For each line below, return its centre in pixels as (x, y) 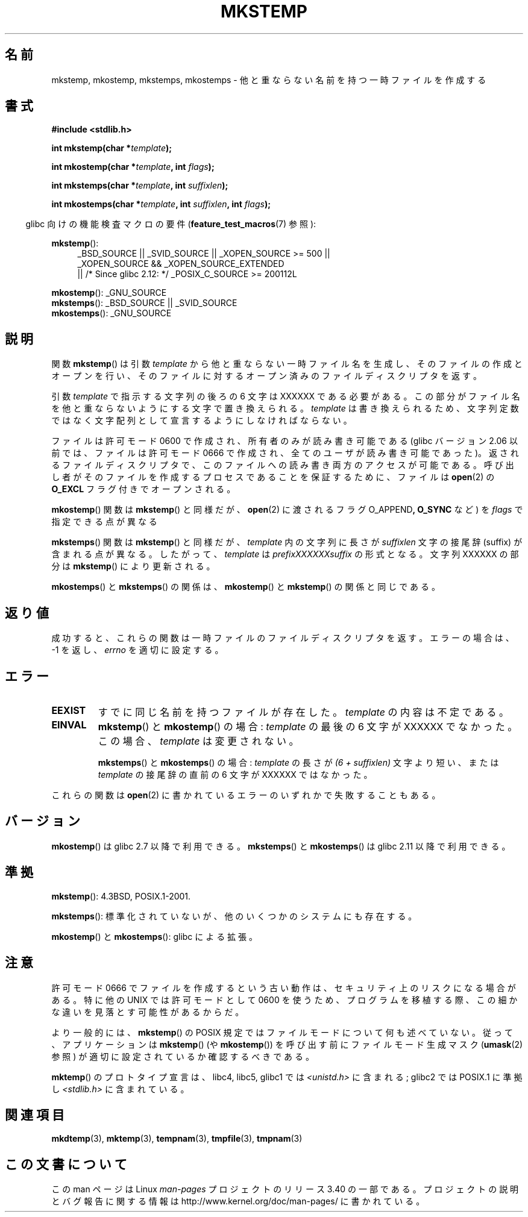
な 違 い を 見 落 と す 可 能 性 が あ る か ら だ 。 (148, 1012)
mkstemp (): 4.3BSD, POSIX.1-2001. (121, 896)
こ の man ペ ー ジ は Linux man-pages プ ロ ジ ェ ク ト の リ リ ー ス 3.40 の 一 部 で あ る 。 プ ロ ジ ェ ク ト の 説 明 (285, 1189)
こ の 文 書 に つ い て (66, 1164)
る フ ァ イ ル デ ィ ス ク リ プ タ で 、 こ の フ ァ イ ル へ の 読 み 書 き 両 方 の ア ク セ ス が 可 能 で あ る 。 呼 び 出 (283, 465)
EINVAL (69, 724)
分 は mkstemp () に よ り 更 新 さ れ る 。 (133, 566)
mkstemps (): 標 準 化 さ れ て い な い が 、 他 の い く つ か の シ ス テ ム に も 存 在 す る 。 (234, 916)
